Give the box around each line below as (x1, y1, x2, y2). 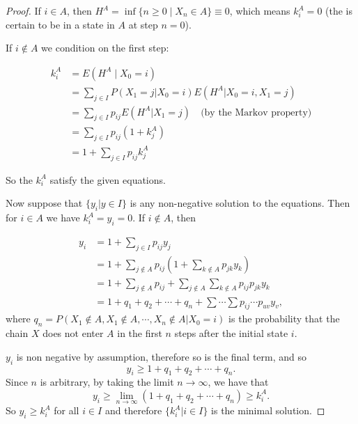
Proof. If (6, 3, 41, 17)
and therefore (104, 403, 162, 418)
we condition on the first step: (41, 40, 169, 55)
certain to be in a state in (6, 17, 115, 31)
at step (128, 17, 158, 31)
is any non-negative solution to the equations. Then (130, 196, 350, 210)
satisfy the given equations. (49, 172, 166, 187)
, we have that (208, 375, 269, 389)
